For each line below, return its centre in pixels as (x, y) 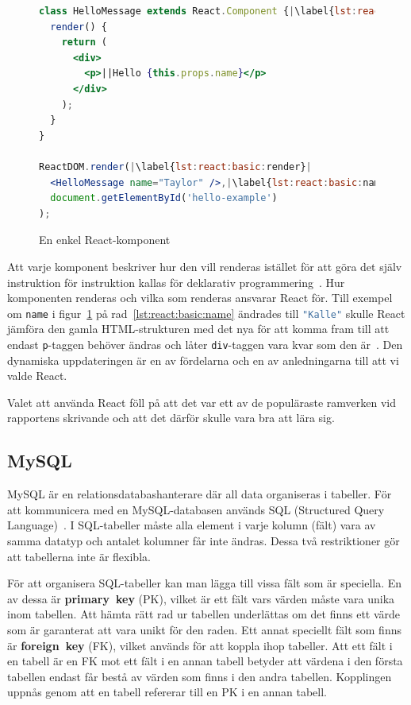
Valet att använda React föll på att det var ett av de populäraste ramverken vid (202, 402)
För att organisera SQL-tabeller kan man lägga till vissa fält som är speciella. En (205, 583)
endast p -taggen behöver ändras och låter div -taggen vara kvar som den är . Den (205, 344)
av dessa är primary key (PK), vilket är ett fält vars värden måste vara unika (201, 598)
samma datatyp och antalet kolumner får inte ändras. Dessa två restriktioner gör (204, 540)
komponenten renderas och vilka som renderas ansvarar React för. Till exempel (200, 298)
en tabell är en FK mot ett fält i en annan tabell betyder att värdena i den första (205, 661)
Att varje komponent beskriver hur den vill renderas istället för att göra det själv (205, 266)
